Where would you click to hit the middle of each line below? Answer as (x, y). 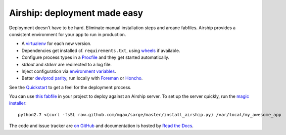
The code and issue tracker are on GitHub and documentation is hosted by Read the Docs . (101, 126)
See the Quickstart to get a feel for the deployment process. (70, 87)
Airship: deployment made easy (76, 13)
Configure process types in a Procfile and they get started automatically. (95, 57)
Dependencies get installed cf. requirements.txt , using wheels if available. (101, 50)
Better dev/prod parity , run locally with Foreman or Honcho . (82, 78)
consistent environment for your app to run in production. (68, 34)
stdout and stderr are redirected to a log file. (67, 64)
